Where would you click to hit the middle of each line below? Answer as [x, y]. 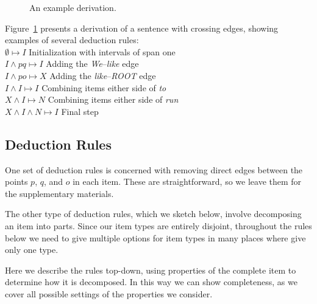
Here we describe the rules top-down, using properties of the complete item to [151, 270]
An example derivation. [73, 7]
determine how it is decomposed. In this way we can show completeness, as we [151, 282]
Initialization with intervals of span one [102, 51]
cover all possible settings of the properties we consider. [109, 293]
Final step [80, 111]
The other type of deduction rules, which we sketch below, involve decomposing [153, 214]
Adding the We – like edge [92, 64]
